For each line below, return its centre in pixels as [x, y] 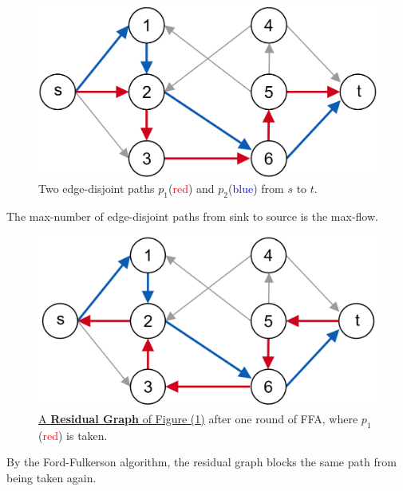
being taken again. [51, 477]
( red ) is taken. [73, 435]
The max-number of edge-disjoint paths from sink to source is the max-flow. [192, 216]
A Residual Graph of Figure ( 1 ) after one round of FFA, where [198, 418]
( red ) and [192, 189]
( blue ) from [256, 189]
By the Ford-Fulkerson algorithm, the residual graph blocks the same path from [201, 462]
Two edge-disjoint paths [97, 189]
